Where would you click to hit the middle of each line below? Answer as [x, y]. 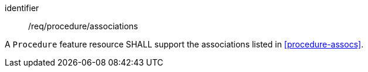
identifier [22, 8]
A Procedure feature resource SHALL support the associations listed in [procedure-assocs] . [184, 44]
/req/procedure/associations [83, 26]
